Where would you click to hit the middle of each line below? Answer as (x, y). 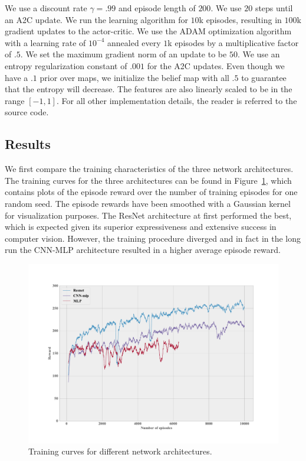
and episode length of (157, 8)
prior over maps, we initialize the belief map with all (134, 77)
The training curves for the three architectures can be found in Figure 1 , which (148, 180)
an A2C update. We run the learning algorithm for (96, 19)
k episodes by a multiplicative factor (233, 42)
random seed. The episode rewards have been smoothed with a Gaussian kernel (148, 203)
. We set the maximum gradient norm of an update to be (124, 54)
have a (17, 77)
